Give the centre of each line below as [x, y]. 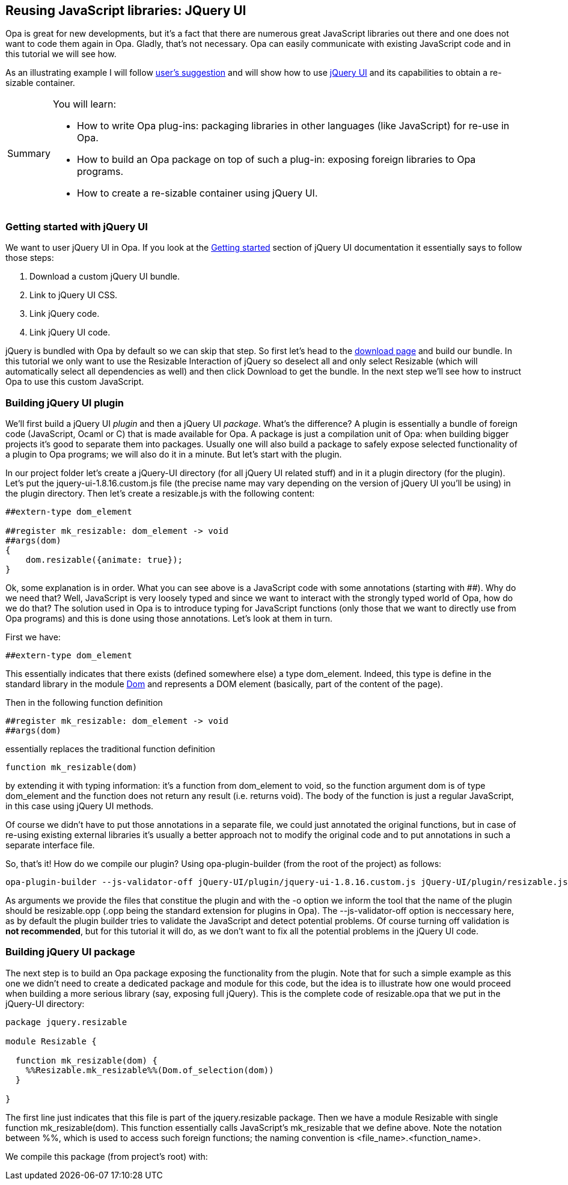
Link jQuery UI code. [70, 332]
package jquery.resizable [66, 1022]
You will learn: [85, 104]
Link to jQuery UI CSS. [74, 295]
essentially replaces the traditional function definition [110, 749]
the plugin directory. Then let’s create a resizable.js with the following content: [160, 493]
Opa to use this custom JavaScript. [75, 382]
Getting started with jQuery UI [77, 226]
